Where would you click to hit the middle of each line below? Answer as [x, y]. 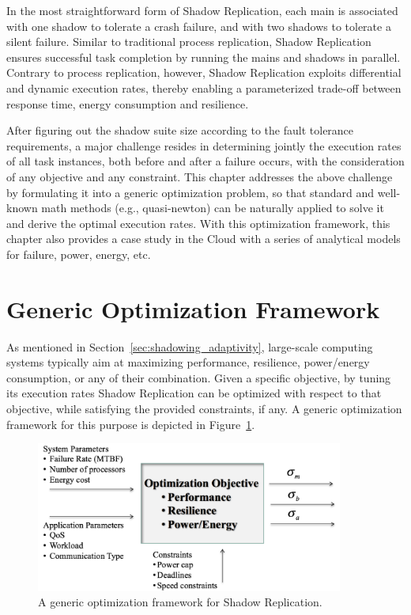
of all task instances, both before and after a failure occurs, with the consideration [205, 161]
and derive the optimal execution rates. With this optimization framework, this [198, 223]
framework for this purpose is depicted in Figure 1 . [131, 424]
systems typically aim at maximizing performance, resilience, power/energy [188, 362]
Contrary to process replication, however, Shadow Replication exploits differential [204, 72]
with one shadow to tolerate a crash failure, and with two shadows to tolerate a [199, 26]
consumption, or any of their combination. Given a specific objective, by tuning [199, 377]
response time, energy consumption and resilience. [128, 103]
